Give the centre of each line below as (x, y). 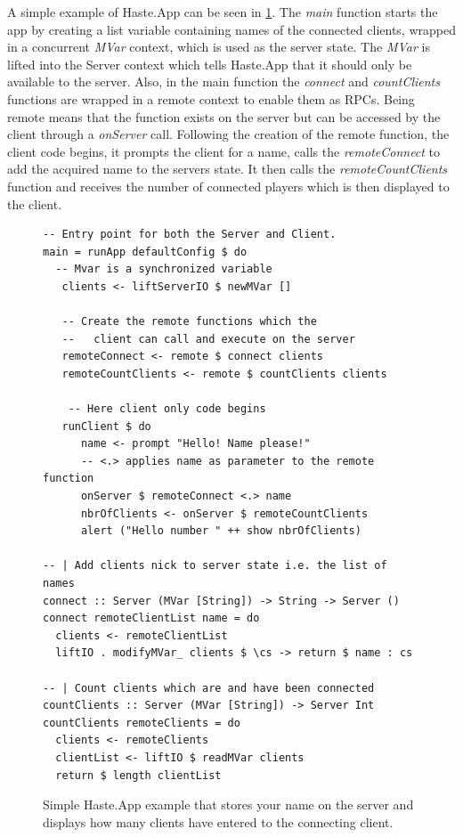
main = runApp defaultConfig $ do (145, 252)
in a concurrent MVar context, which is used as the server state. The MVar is (219, 47)
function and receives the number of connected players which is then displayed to (228, 186)
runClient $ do (106, 426)
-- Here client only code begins (167, 409)
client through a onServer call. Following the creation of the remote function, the (228, 134)
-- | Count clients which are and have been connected (209, 688)
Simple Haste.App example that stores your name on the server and (228, 804)
